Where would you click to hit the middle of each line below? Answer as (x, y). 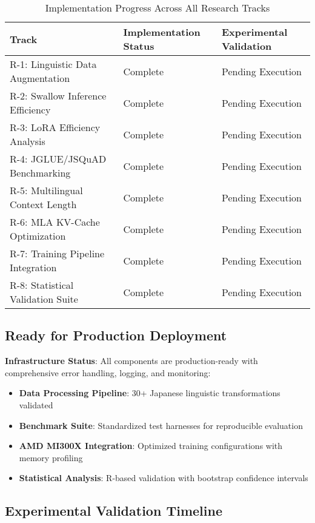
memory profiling (51, 457)
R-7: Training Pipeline (57, 253)
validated (36, 404)
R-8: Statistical (42, 285)
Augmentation (40, 78)
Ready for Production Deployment (116, 335)
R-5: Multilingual (46, 190)
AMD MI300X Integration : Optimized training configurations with (151, 446)
